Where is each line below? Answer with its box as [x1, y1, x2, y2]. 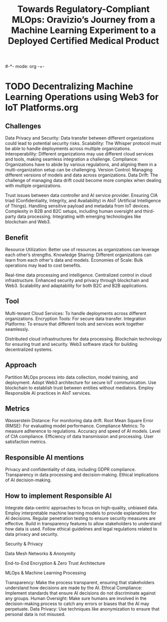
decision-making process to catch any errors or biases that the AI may [5, 601, 150, 607]
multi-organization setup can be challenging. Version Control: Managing [5, 167, 153, 173]
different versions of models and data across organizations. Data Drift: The [5, 172, 158, 178]
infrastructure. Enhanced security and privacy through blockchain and [5, 278, 149, 283]
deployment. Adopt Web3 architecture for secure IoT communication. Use [5, 379, 157, 385]
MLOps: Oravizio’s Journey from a [11, 14, 156, 25]
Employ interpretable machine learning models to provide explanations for [5, 510, 157, 516]
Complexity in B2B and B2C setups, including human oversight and [5, 208, 143, 214]
